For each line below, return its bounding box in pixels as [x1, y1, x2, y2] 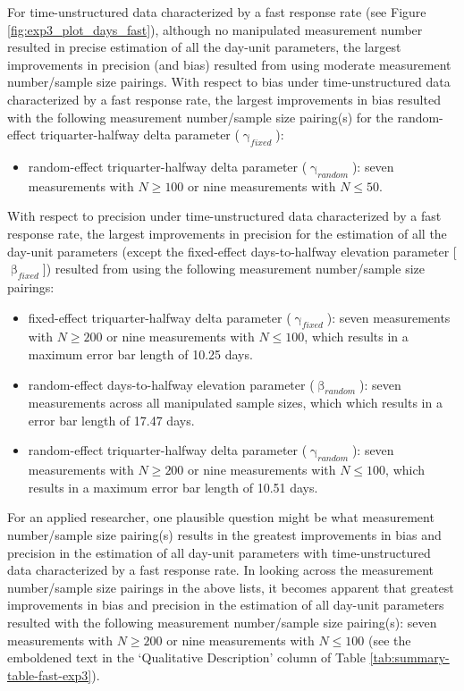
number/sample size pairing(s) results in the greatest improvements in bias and [7, 526, 442, 544]
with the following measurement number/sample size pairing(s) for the [7, 107, 393, 126]
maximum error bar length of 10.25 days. [28, 344, 253, 363]
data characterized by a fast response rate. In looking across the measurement [7, 560, 434, 579]
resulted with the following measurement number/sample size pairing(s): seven [7, 613, 437, 632]
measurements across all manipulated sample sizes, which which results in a [28, 393, 443, 412]
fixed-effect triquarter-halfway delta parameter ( [28, 308, 291, 326]
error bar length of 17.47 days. [28, 410, 195, 429]
